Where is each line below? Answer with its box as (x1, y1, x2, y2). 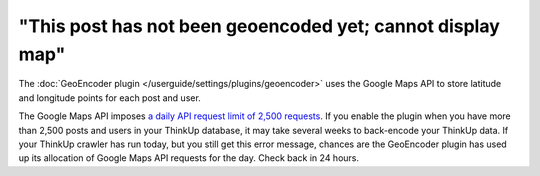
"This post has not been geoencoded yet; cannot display (18, 15, 500, 37)
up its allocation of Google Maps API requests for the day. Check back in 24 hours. (18, 152, 360, 164)
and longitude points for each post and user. (18, 91, 202, 104)
